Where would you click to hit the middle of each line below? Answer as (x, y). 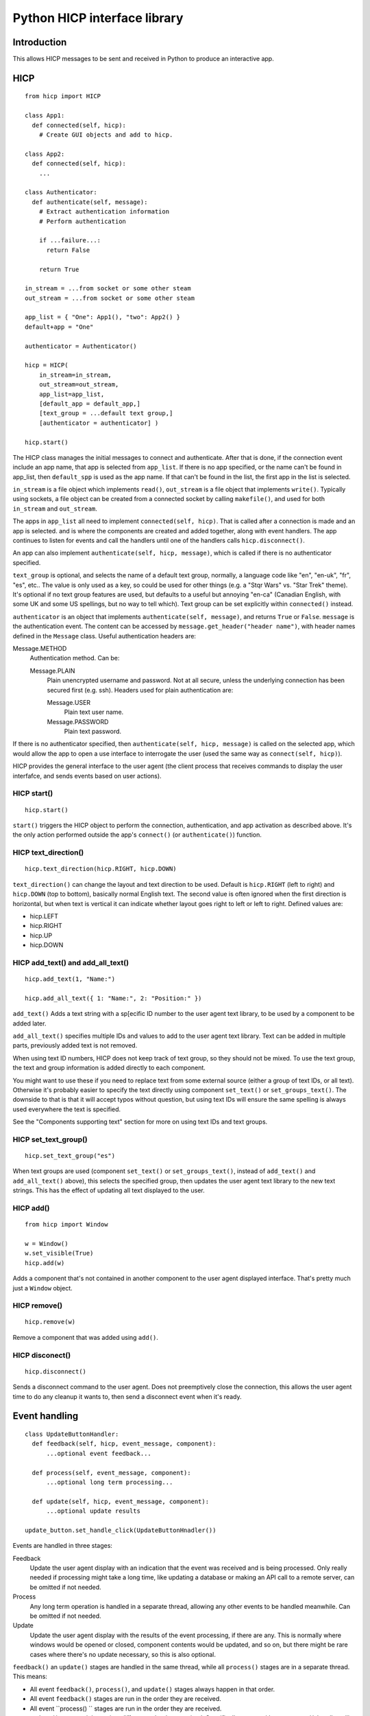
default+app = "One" (59, 327)
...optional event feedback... (99, 1453)
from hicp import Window (66, 1225)
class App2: (45, 154)
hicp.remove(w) (50, 1322)
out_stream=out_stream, (79, 385)
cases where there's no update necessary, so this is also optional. (123, 1654)
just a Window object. (43, 1288)
